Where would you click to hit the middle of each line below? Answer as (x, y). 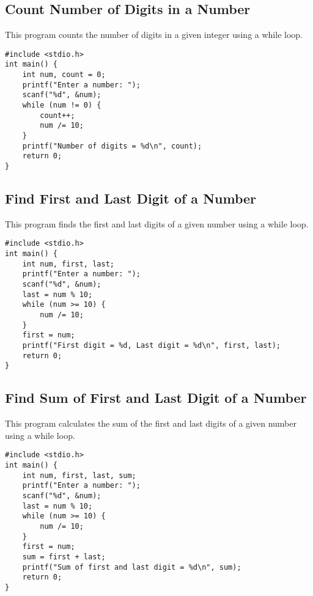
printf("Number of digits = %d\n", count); (112, 146)
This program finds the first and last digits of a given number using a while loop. (157, 223)
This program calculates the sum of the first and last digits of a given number (151, 423)
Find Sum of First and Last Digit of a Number (156, 398)
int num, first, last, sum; (79, 475)
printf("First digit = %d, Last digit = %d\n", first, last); (152, 346)
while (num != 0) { (62, 105)
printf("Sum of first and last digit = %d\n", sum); (132, 567)
